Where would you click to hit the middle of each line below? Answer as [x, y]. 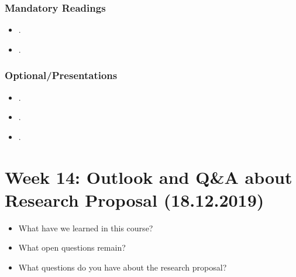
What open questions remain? [72, 247]
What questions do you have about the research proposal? [123, 267]
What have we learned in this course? [86, 228]
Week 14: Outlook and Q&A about [149, 177]
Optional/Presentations [61, 75]
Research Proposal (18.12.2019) [135, 199]
